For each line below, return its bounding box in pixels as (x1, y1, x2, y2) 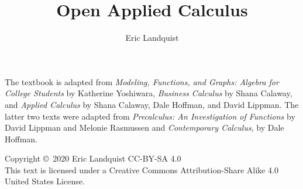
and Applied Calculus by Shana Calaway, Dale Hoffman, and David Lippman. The (5, 98, 299, 110)
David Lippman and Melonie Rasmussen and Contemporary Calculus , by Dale (5, 121, 284, 134)
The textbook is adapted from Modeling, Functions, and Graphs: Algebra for (5, 75, 279, 87)
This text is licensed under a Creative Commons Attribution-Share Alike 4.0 (5, 163, 278, 176)
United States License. (5, 175, 85, 187)
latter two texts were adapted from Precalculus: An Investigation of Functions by (5, 110, 295, 122)
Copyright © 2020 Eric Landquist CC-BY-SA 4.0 (5, 152, 181, 164)
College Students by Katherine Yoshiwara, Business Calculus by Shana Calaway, (5, 87, 292, 99)
